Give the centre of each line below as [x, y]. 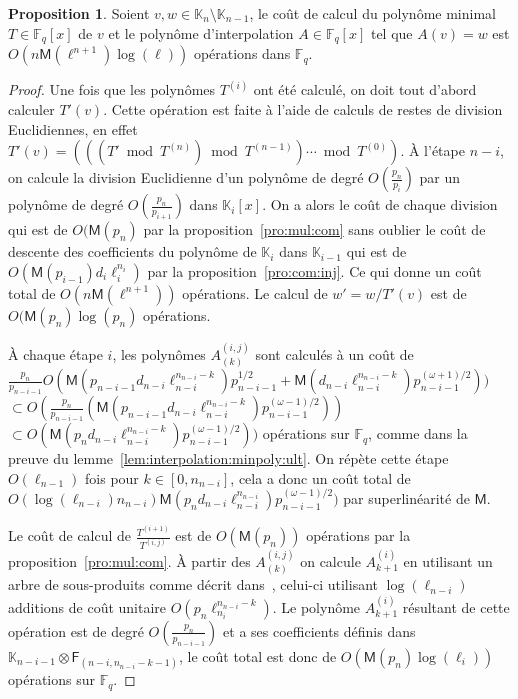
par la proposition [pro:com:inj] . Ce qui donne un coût [314, 270]
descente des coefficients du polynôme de [132, 251]
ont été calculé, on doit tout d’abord [365, 89]
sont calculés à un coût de [334, 353]
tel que [391, 32]
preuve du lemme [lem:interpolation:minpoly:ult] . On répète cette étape [228, 458]
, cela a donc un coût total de [320, 477]
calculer [31, 109]
